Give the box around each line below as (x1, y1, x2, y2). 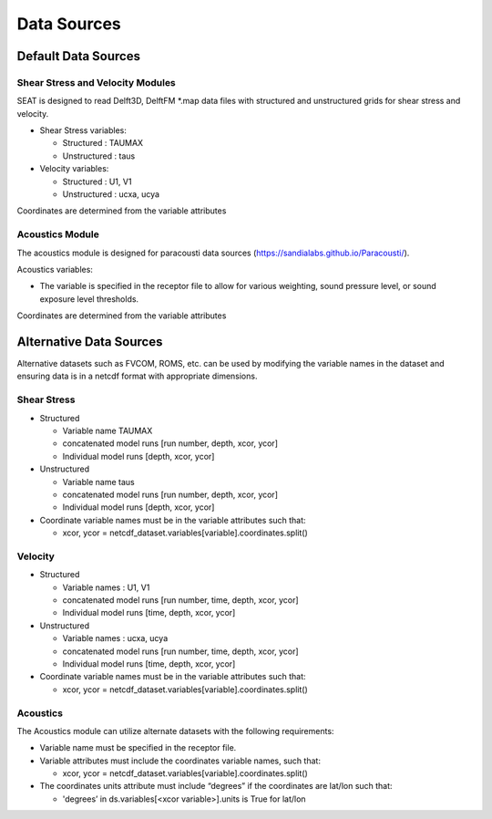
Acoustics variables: (16, 264, 93, 275)
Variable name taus (62, 476, 136, 487)
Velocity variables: (39, 163, 109, 174)
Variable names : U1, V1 (62, 582, 150, 593)
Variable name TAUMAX (62, 425, 153, 436)
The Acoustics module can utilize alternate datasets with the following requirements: (16, 725, 334, 736)
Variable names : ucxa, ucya (62, 633, 169, 644)
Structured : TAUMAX (62, 138, 144, 149)
